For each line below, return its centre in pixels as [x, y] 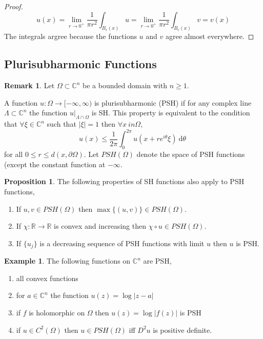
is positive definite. [183, 330]
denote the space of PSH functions [191, 154]
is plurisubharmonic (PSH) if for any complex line [173, 102]
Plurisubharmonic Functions [80, 64]
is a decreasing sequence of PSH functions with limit [122, 243]
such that [62, 124]
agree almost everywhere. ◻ [210, 36]
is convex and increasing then [100, 226]
